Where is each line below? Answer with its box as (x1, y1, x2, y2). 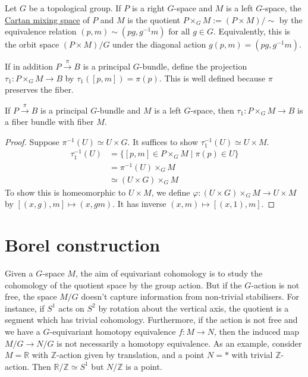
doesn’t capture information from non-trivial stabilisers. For (81, 290, 299, 303)
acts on (58, 301, 84, 314)
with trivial (231, 348, 273, 361)
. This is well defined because (159, 71, 266, 84)
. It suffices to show (127, 135, 199, 147)
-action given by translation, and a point (56, 348, 205, 361)
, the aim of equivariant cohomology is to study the (75, 267, 263, 279)
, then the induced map (213, 325, 300, 338)
